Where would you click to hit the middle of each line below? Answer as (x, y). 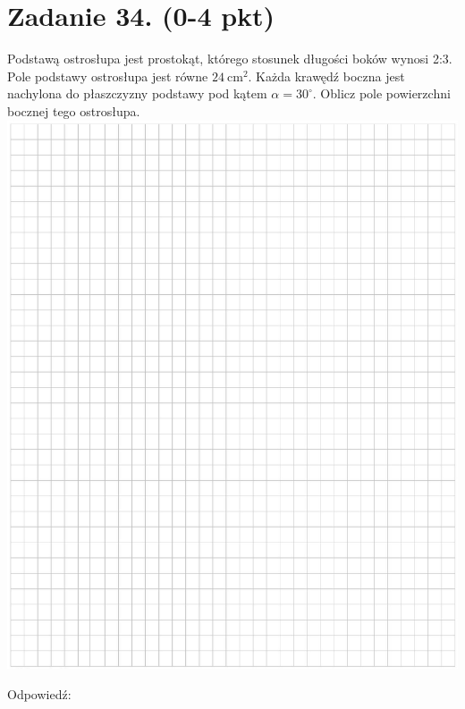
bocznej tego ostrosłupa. (74, 110)
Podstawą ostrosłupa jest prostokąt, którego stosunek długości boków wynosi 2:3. (230, 59)
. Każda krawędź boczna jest (326, 76)
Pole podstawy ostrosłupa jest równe (108, 76)
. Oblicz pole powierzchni (381, 93)
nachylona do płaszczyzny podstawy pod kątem (137, 93)
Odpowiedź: (39, 693)
